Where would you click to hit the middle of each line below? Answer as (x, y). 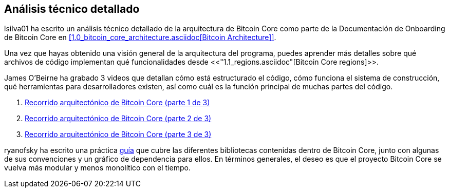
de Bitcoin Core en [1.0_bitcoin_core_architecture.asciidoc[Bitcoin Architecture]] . (140, 37)
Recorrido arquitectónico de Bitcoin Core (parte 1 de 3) (117, 103)
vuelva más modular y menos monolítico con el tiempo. (97, 168)
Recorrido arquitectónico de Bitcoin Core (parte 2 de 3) (118, 119)
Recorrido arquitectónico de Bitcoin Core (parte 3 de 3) (118, 135)
